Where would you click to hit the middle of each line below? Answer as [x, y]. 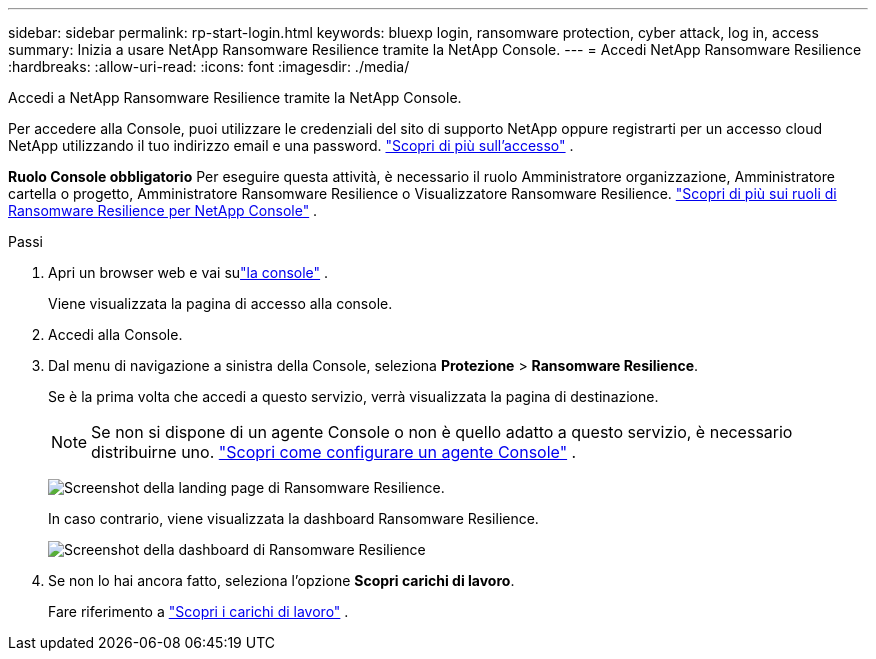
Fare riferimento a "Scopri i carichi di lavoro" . [198, 611]
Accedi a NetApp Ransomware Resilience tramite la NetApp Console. [235, 97]
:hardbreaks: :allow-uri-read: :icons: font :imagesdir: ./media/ [209, 66]
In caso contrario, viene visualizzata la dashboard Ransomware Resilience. [293, 518]
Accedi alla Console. [115, 334]
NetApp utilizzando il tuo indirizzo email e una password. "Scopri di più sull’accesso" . [291, 145]
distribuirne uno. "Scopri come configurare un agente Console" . [334, 452]
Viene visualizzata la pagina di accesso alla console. [220, 303]
